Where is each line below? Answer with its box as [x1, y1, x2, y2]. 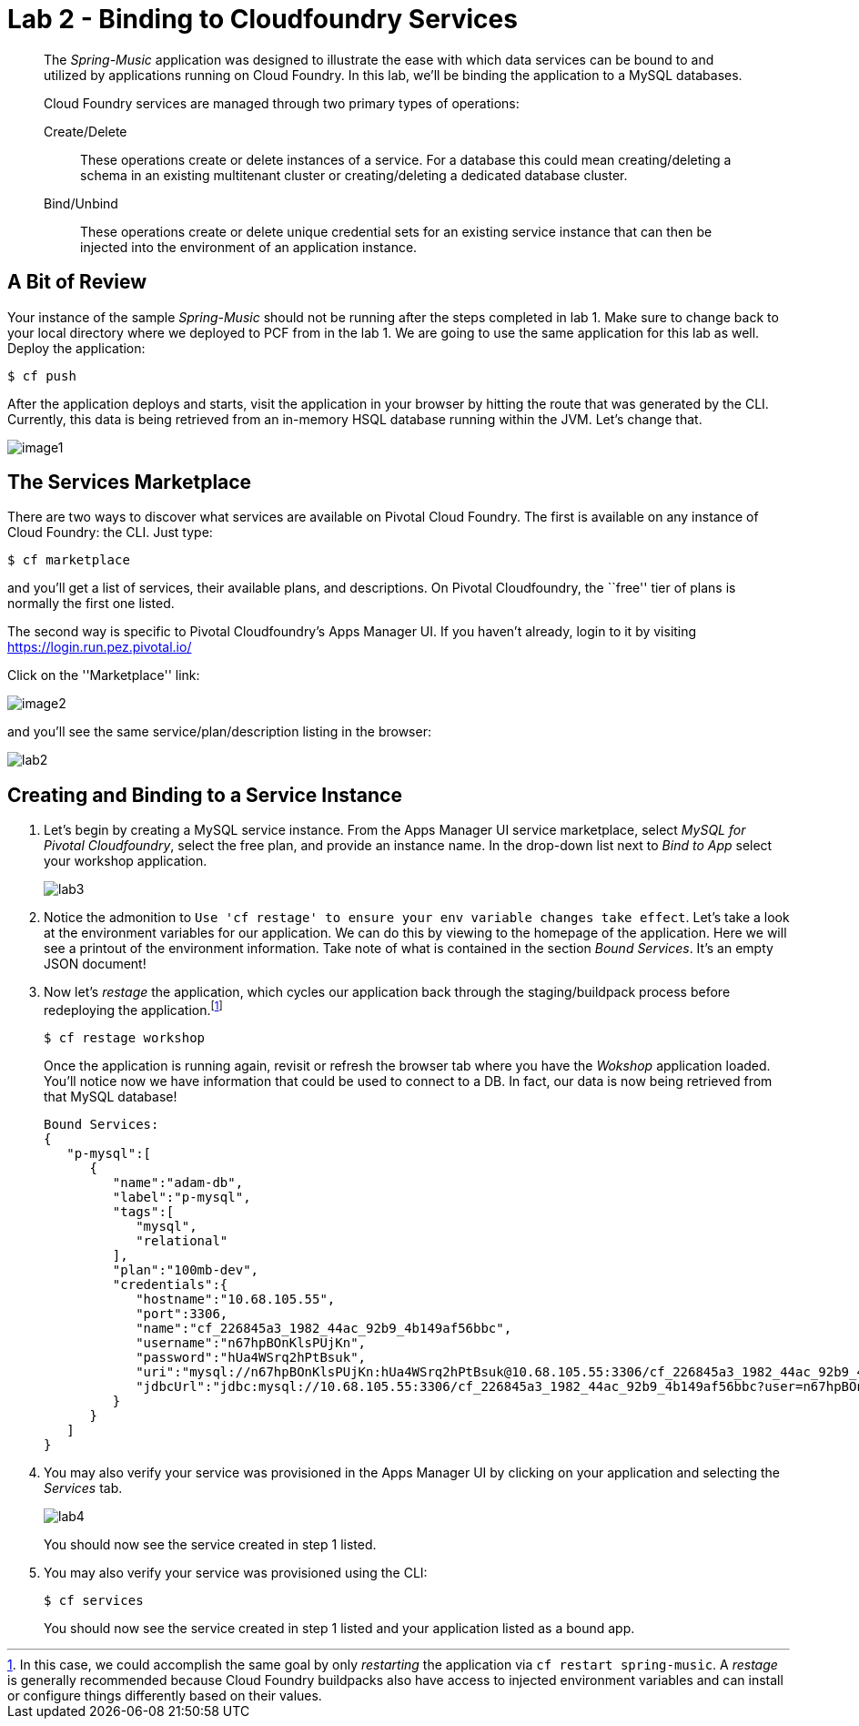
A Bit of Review [7, 270, 147, 294]
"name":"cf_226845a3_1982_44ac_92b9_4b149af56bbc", [136, 1320, 512, 1335]
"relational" [136, 1233, 228, 1248]
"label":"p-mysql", [112, 1189, 251, 1204]
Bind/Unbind [44, 195, 118, 211]
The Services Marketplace [7, 471, 252, 494]
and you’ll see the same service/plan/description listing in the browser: [7, 724, 431, 740]
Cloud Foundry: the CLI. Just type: [7, 524, 213, 541]
